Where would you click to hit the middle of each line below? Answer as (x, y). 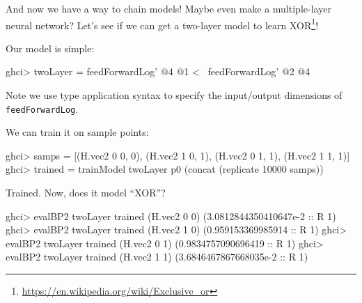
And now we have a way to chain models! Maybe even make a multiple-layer (168, 8)
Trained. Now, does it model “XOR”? (86, 193)
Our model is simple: (50, 48)
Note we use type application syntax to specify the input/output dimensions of (174, 95)
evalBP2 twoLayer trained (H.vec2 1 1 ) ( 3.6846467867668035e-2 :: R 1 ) (157, 257)
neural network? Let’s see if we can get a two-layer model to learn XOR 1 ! (162, 24)
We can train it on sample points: (77, 132)
